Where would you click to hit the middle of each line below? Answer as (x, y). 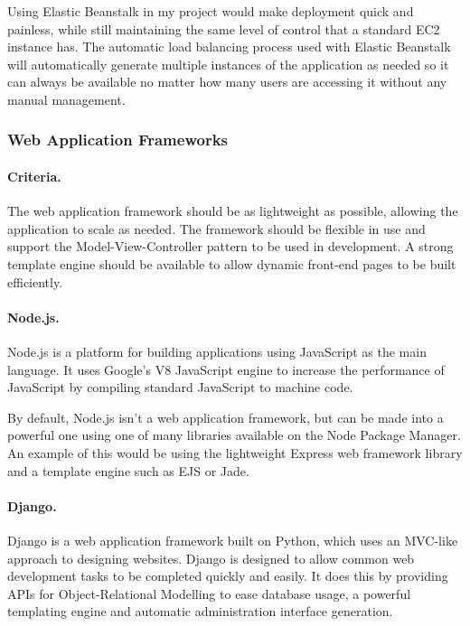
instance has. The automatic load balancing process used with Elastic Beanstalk (229, 47)
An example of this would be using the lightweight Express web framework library (235, 452)
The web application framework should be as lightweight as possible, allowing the (233, 211)
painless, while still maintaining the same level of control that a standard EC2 (224, 28)
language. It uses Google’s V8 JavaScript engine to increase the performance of (226, 369)
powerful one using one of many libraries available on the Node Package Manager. (234, 435)
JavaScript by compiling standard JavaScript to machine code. (180, 387)
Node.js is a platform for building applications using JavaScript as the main (217, 351)
